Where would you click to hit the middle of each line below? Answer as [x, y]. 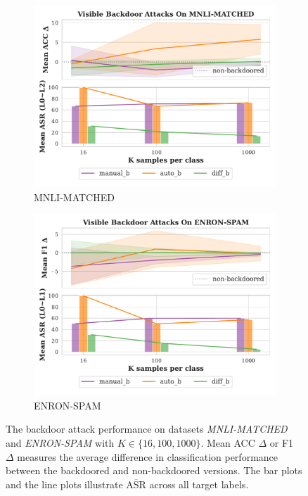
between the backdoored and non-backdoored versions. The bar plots [154, 470]
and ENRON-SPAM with [60, 442]
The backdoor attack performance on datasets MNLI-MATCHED [147, 429]
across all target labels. [199, 484]
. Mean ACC [228, 442]
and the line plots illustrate [64, 484]
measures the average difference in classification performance [148, 456]
